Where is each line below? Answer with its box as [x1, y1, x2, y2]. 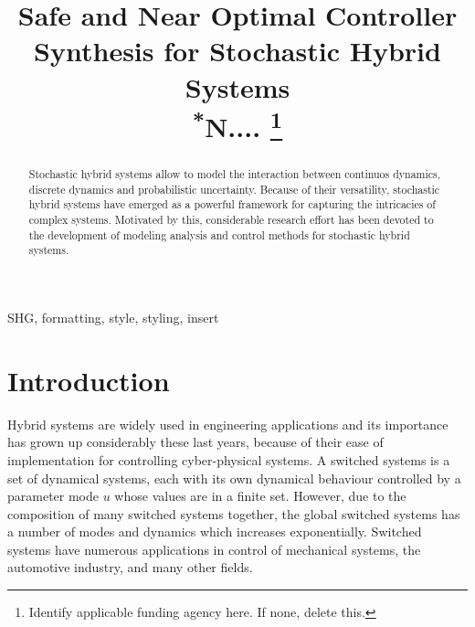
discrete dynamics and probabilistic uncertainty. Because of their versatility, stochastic [28, 181, 440, 197]
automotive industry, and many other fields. [7, 558, 253, 577]
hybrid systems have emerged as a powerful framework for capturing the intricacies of [28, 197, 436, 212]
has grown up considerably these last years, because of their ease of [7, 432, 384, 452]
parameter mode [7, 486, 100, 505]
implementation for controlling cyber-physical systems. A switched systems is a [7, 450, 450, 469]
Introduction [7, 361, 170, 399]
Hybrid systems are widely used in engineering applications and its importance [7, 414, 449, 433]
